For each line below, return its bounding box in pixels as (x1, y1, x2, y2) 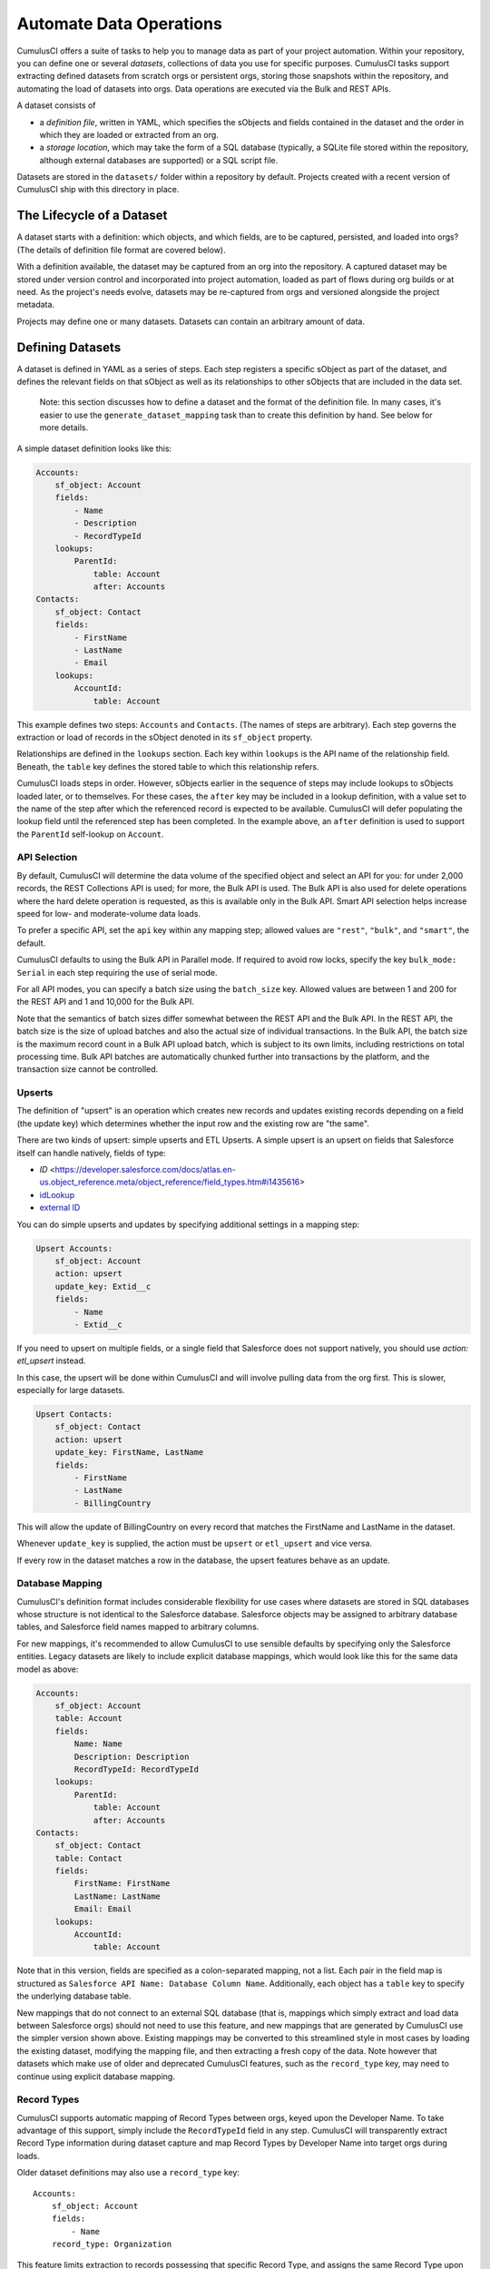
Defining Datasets (16, 339, 122, 355)
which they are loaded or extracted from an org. (39, 129, 220, 140)
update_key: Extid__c (54, 1281, 152, 1292)
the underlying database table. (16, 1990, 132, 2001)
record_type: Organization (51, 2239, 172, 2250)
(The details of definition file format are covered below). (16, 244, 226, 255)
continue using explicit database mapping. (16, 2070, 176, 2082)
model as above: (16, 1664, 79, 1675)
